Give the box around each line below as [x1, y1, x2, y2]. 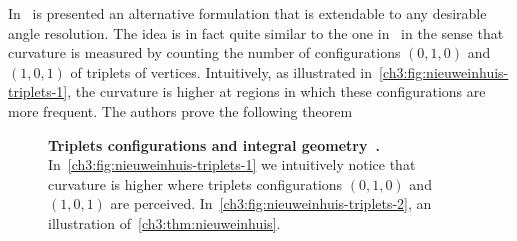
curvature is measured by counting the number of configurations [8, 42, 401, 63]
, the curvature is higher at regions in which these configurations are [67, 81, 486, 102]
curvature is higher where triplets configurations [48, 173, 343, 194]
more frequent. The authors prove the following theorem [8, 100, 353, 121]
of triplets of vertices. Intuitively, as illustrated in [70, 61, 373, 82]
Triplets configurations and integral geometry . [48, 134, 380, 155]
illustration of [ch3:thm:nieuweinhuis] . [48, 212, 281, 233]
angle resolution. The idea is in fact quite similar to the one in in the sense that [8, 22, 504, 43]
